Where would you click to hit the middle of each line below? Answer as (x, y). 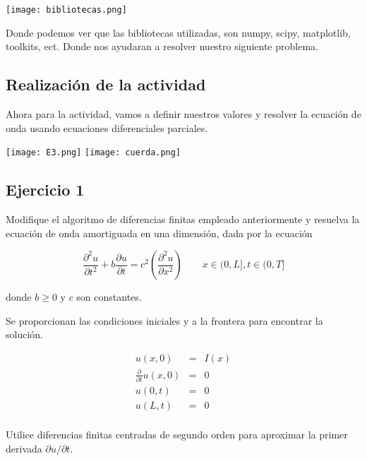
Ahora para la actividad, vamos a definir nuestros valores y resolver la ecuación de (183, 114)
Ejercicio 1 (45, 190)
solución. (24, 334)
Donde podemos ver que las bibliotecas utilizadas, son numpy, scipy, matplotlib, (178, 32)
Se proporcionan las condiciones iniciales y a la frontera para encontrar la (164, 320)
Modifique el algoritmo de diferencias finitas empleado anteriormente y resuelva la (183, 219)
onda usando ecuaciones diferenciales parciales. (107, 127)
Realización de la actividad (106, 84)
